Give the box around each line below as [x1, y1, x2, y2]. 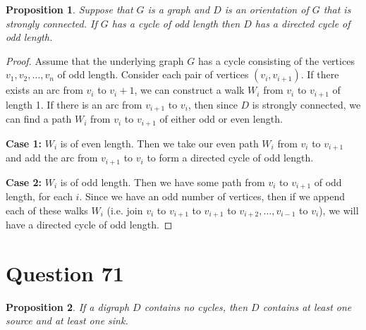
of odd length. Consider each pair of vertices [57, 67, 249, 82]
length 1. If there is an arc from [6, 97, 142, 111]
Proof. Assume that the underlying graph [6, 53, 184, 68]
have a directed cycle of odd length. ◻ [6, 217, 173, 232]
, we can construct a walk [134, 82, 245, 97]
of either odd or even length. [159, 111, 283, 126]
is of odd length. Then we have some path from [60, 174, 265, 189]
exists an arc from [6, 82, 83, 97]
